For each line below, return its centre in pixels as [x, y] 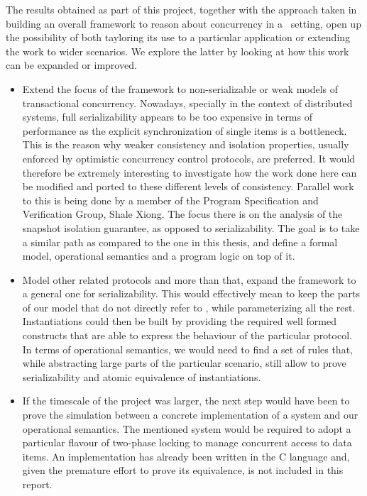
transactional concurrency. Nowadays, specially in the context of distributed [187, 103]
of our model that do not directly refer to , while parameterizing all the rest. [189, 307]
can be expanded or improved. [71, 65]
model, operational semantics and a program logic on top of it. [159, 256]
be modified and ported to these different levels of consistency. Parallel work [188, 186]
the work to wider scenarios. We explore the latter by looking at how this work [177, 51]
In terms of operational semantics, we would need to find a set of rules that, [187, 349]
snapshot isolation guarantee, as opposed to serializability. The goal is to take [191, 227]
